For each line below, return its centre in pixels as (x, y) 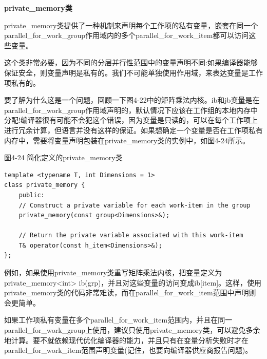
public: (32, 195)
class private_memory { (45, 185)
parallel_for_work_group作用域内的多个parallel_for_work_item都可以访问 (127, 35)
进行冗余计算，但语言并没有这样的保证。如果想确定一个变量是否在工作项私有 (133, 130)
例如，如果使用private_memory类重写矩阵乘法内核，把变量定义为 (113, 272)
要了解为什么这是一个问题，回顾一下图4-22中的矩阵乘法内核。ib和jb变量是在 (132, 100)
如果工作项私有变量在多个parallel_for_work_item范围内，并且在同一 (118, 320)
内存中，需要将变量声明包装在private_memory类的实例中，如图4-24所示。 (127, 140)
